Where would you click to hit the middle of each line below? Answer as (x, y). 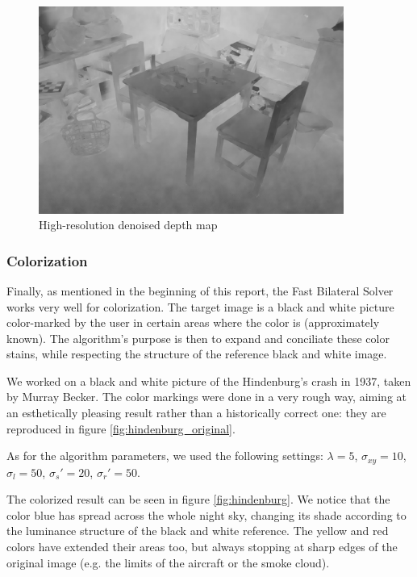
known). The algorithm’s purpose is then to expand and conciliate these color (198, 338)
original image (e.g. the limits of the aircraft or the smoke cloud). (168, 562)
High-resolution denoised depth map (128, 225)
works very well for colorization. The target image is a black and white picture (200, 306)
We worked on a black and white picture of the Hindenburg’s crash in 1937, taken (209, 380)
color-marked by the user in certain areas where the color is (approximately (193, 322)
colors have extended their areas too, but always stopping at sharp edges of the (202, 547)
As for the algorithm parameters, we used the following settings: (165, 456)
